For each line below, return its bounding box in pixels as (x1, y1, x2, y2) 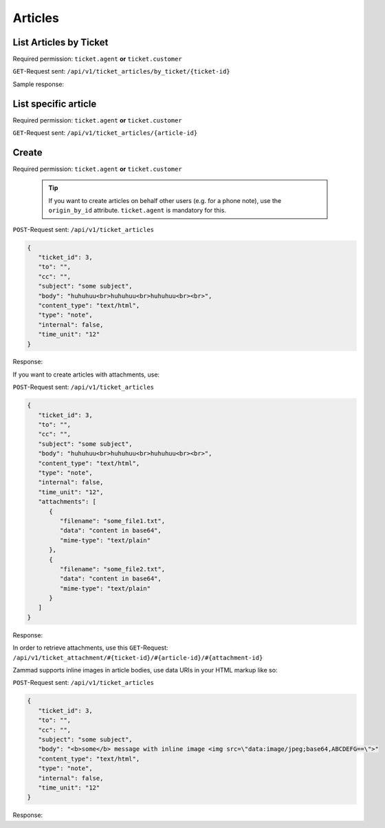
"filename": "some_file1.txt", (59, 517, 165, 524)
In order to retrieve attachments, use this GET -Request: (12, 644, 168, 652)
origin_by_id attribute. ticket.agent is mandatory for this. (48, 206, 227, 215)
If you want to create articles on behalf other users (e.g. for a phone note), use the (48, 196, 282, 204)
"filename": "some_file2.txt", (59, 565, 165, 573)
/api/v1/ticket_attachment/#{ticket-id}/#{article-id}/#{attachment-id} (12, 654, 263, 661)
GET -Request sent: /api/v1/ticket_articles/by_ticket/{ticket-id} (12, 67, 230, 76)
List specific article (12, 98, 97, 109)
